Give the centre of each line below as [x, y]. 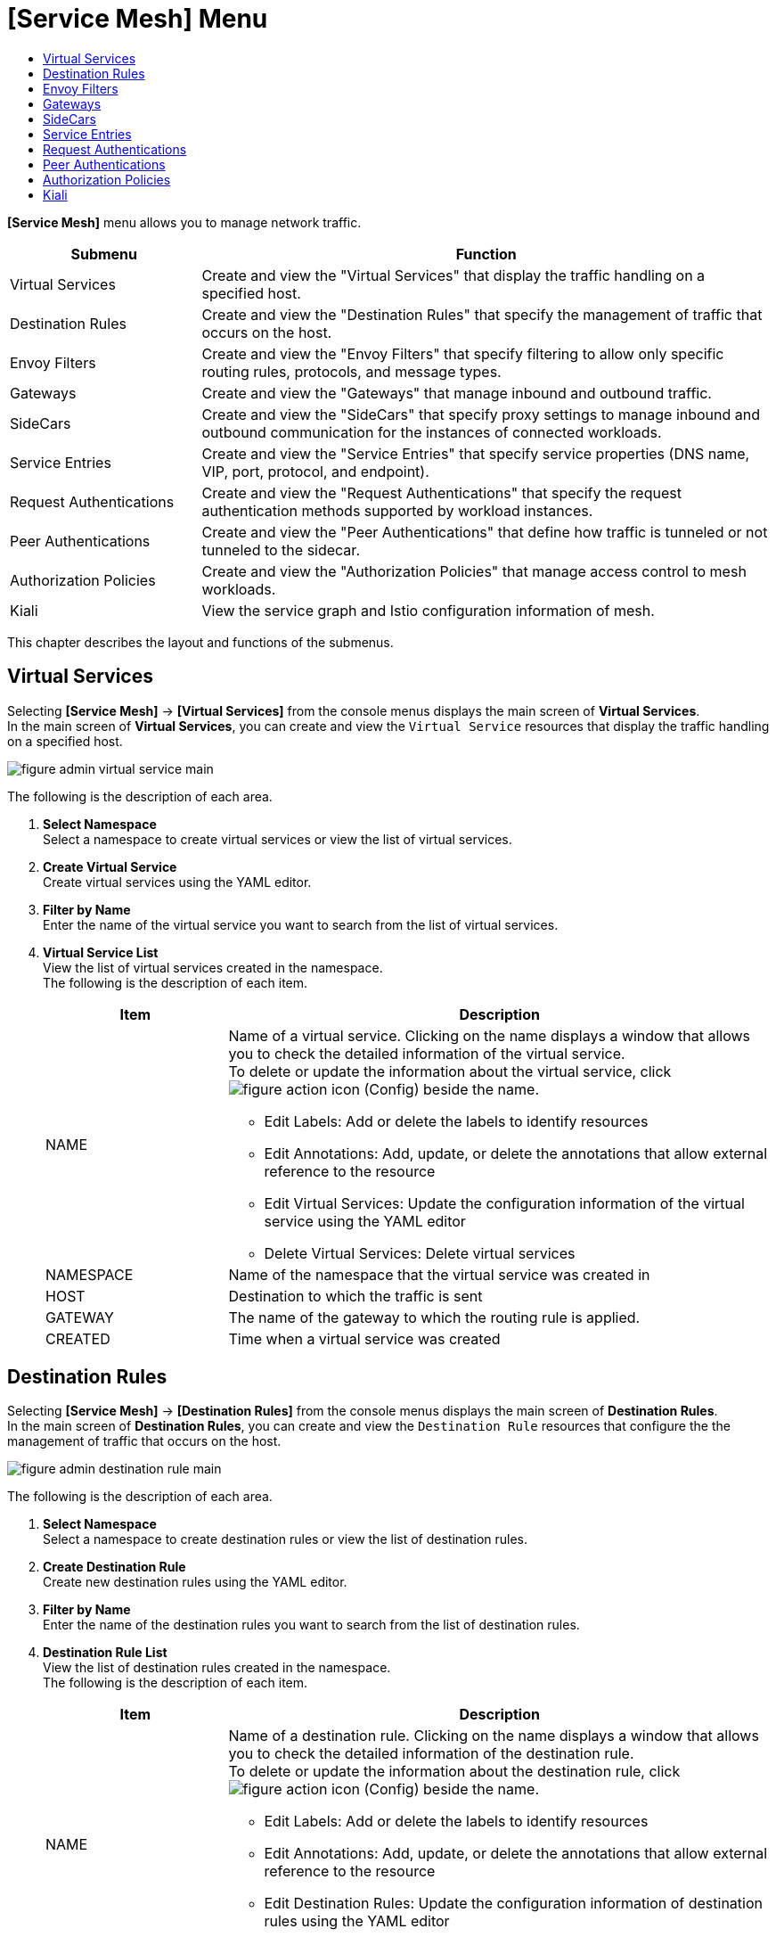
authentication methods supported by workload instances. [397, 510]
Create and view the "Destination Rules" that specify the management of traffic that [482, 314]
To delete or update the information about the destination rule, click [454, 1772]
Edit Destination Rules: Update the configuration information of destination [513, 1904]
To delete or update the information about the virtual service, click [450, 1071]
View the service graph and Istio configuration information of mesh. [428, 610]
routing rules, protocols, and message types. [351, 371]
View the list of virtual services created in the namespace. [213, 967]
